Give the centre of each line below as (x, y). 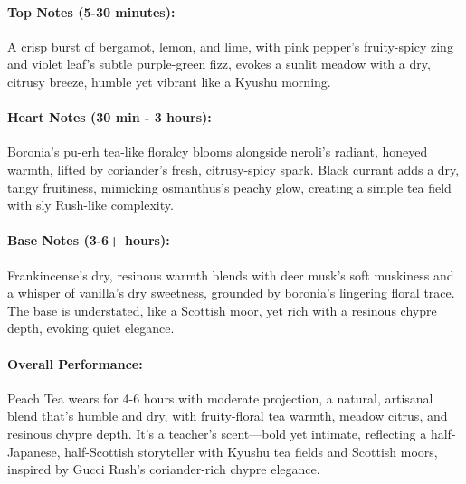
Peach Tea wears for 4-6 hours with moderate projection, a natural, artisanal (220, 398)
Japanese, (34, 451)
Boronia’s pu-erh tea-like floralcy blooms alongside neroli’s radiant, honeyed (218, 152)
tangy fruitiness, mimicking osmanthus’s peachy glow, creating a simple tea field (229, 187)
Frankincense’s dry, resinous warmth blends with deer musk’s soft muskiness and (231, 275)
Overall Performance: (75, 363)
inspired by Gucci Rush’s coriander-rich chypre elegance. (164, 469)
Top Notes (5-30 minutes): (91, 11)
